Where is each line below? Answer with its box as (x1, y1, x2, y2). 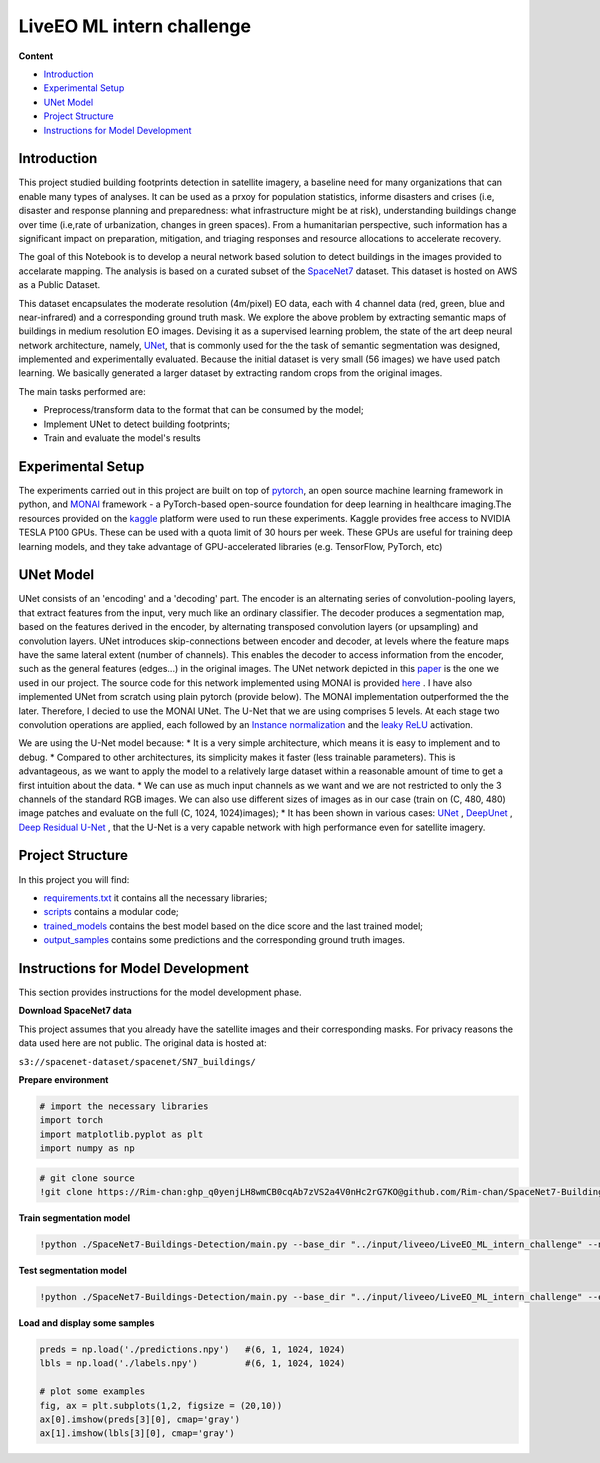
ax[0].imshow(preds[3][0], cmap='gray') (39, 1413, 240, 1425)
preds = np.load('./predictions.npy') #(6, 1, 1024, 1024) (39, 1344, 346, 1355)
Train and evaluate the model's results (43, 432, 201, 444)
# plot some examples (39, 1386, 146, 1397)
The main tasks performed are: (18, 385, 146, 397)
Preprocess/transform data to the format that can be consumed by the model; (43, 404, 364, 416)
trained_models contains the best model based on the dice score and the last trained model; (43, 920, 424, 932)
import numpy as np (39, 1143, 135, 1154)
